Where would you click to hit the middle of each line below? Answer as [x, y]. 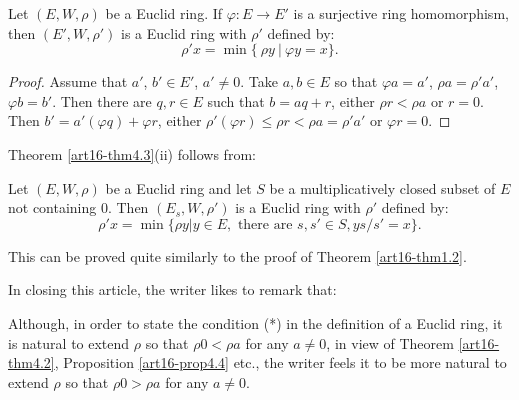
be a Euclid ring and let [178, 187]
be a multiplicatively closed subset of [382, 187]
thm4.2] [31, 362]
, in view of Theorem [390, 342]
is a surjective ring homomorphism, [401, 13]
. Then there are [102, 100]
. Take [259, 81]
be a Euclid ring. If [164, 13]
